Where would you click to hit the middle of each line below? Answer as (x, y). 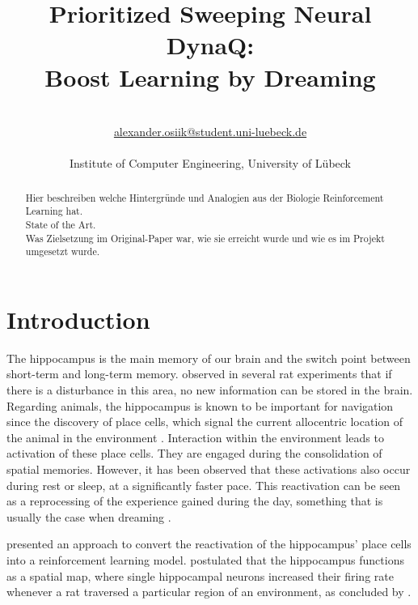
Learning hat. (54, 211)
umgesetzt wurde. (63, 251)
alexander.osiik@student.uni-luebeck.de (210, 132)
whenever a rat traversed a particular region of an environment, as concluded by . (209, 592)
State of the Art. (61, 224)
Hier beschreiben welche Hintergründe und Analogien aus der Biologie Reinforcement (205, 197)
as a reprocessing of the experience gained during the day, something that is (195, 501)
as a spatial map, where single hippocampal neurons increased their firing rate (200, 575)
